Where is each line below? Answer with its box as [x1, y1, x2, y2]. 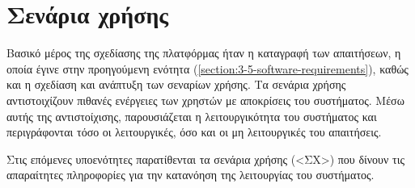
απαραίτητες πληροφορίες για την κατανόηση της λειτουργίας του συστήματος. [6, 166, 375, 183]
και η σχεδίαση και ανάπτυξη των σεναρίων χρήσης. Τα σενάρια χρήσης [6, 76, 346, 93]
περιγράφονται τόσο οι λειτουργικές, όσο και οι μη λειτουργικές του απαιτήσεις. [6, 123, 382, 140]
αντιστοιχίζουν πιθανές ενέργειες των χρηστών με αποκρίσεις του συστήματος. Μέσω [6, 91, 404, 108]
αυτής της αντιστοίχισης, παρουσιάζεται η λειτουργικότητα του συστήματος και [6, 107, 377, 124]
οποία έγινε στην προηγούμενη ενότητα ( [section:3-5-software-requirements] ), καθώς [6, 60, 409, 77]
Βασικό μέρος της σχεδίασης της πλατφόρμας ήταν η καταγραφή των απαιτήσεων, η [6, 44, 401, 61]
